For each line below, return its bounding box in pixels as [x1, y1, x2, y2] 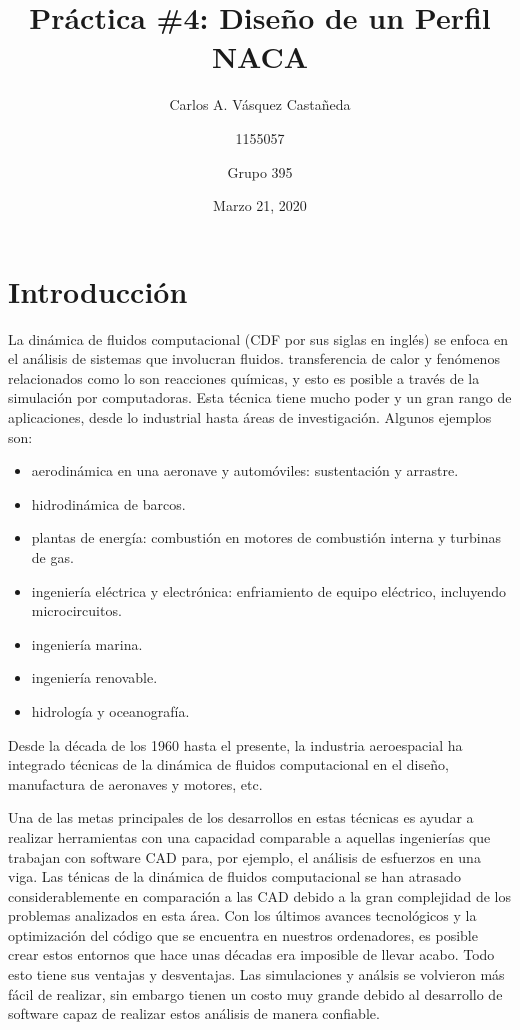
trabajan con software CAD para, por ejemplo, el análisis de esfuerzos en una [8, 846, 481, 867]
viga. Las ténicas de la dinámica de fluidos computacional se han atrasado [8, 866, 461, 887]
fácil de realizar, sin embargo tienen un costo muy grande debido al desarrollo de [8, 983, 503, 1004]
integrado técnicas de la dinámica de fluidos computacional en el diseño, [8, 754, 449, 775]
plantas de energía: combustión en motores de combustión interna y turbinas [31, 527, 501, 548]
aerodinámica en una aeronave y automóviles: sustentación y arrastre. [31, 460, 459, 481]
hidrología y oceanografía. [31, 700, 190, 721]
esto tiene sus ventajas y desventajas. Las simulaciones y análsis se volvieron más [8, 964, 505, 985]
